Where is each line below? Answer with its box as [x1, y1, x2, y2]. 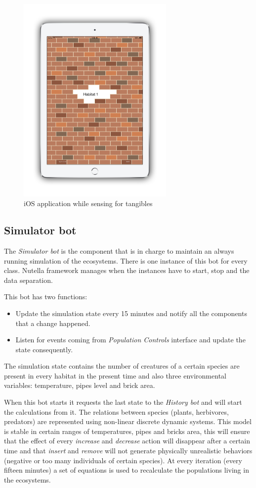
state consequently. [15, 344, 73, 354]
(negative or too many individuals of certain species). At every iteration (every [4, 455, 242, 465]
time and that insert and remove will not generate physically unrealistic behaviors [4, 445, 253, 456]
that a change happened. [15, 318, 90, 328]
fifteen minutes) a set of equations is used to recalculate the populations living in [4, 465, 249, 475]
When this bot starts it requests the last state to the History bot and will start [4, 397, 242, 407]
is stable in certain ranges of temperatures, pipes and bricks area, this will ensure [4, 426, 250, 436]
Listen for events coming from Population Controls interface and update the [15, 334, 246, 345]
